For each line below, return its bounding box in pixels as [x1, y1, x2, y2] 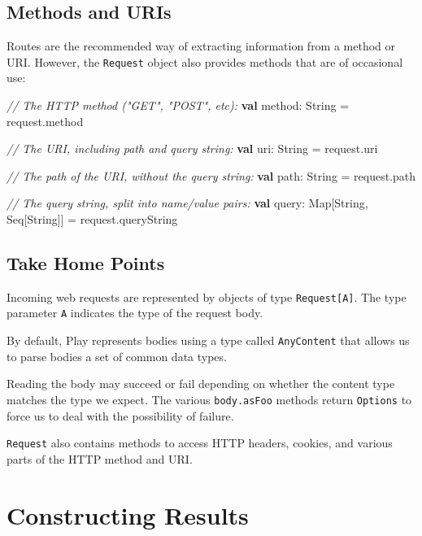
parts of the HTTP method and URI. [7, 450, 193, 467]
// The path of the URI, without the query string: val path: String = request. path [7, 167, 416, 184]
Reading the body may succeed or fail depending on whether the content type [7, 375, 395, 392]
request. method [7, 112, 84, 129]
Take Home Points [7, 251, 165, 275]
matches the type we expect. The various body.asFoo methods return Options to [7, 390, 412, 407]
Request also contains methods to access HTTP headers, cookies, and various [7, 434, 393, 451]
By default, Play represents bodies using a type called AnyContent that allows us [7, 332, 410, 349]
